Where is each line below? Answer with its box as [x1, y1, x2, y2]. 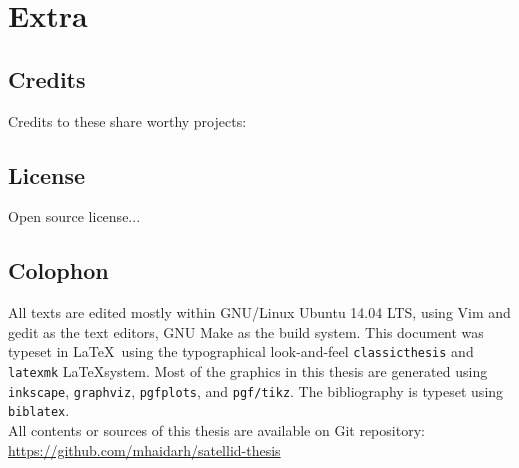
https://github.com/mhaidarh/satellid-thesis [8, 439, 281, 460]
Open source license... [8, 206, 141, 227]
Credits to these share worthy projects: [8, 110, 247, 131]
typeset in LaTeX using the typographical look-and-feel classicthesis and [8, 341, 474, 362]
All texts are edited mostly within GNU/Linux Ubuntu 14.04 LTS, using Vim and [8, 302, 511, 323]
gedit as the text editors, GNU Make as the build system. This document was [8, 321, 484, 342]
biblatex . [8, 400, 70, 421]
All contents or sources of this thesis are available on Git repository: [8, 419, 425, 440]
